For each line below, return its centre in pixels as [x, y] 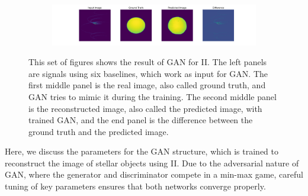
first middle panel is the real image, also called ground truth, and [147, 85]
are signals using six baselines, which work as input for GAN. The [148, 73]
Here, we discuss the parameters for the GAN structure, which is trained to [142, 151]
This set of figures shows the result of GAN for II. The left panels [148, 62]
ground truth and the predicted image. [99, 131]
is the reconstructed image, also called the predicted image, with [145, 108]
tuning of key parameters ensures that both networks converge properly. [135, 186]
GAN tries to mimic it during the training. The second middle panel [153, 96]
